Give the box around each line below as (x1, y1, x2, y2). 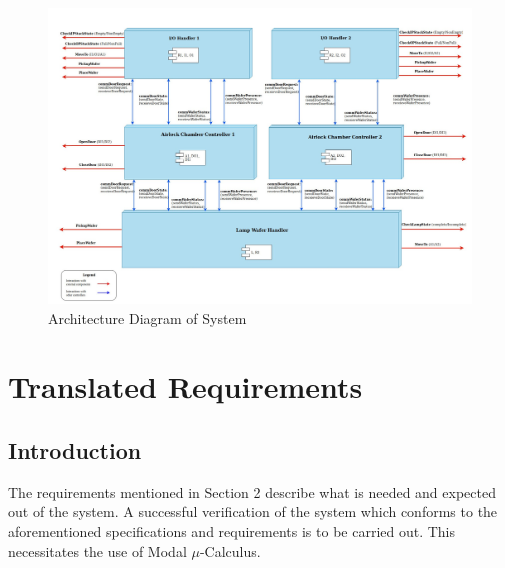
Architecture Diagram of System (48, 307, 247, 328)
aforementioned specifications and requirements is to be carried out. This (8, 521, 456, 541)
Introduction (8, 435, 142, 465)
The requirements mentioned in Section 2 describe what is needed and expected (8, 481, 496, 502)
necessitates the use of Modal (8, 540, 187, 561)
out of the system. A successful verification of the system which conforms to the (8, 501, 498, 522)
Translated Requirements (8, 366, 363, 407)
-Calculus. (199, 540, 261, 561)
